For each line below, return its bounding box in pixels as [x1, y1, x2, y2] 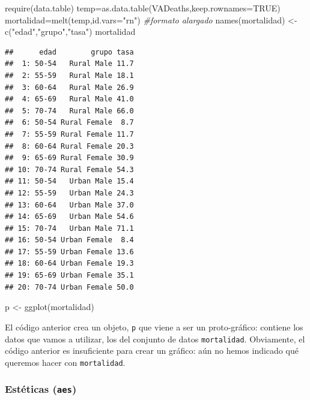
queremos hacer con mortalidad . [5, 356, 126, 368]
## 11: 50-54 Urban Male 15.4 [5, 177, 134, 186]
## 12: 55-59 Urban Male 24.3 [5, 188, 134, 197]
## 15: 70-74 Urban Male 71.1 [5, 224, 134, 233]
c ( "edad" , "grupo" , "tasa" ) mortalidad [5, 25, 136, 38]
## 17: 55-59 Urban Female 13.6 [5, 247, 134, 256]
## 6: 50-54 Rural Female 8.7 [5, 118, 134, 127]
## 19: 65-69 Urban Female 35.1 [5, 271, 134, 280]
